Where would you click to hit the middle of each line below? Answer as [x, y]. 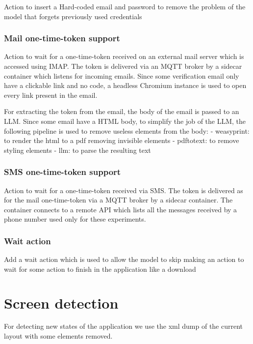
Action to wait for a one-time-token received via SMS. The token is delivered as [124, 190]
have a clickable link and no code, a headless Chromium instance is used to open [125, 85]
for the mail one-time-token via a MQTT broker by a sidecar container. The [118, 200]
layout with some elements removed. [58, 336]
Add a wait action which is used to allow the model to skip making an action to [124, 259]
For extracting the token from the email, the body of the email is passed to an [122, 111]
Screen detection [61, 302]
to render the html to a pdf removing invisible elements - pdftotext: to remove [122, 140]
